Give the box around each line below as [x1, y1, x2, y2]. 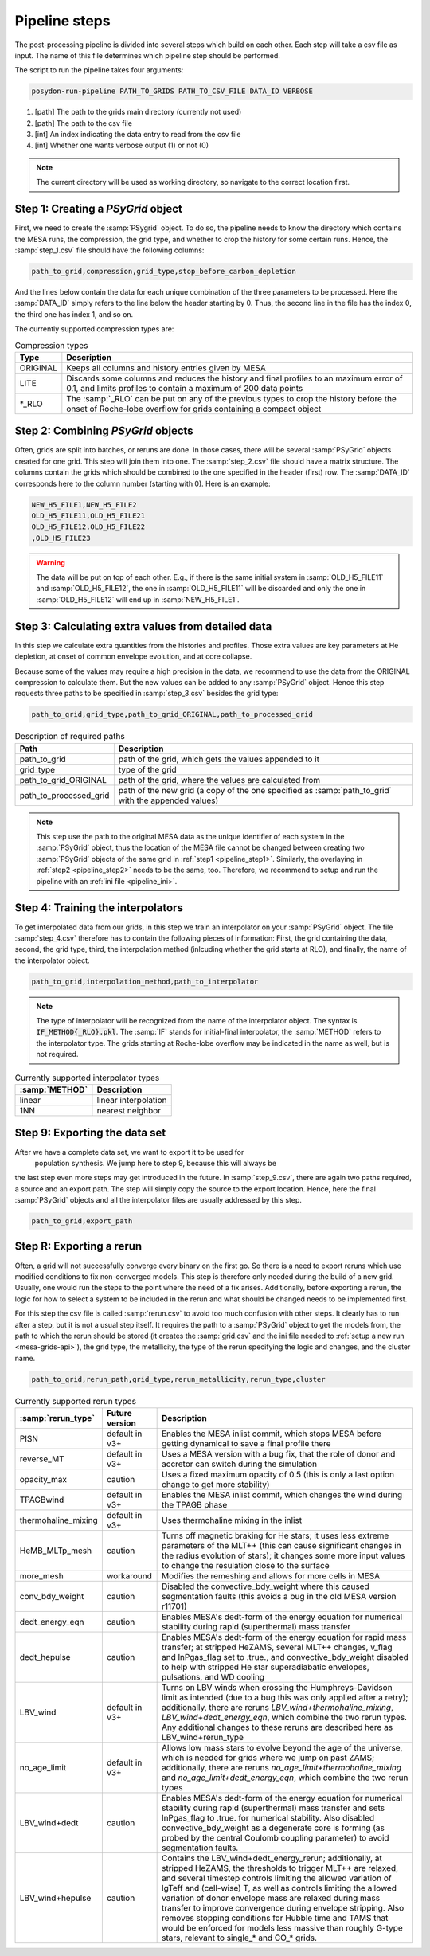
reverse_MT [19, 1453, 64, 1465]
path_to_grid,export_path [31, 1217, 133, 1226]
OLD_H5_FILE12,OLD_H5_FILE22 [31, 522, 146, 531]
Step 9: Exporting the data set [14, 1126, 166, 1140]
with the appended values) [118, 795, 219, 806]
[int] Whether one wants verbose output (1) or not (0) [34, 140, 209, 151]
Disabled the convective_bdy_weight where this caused [162, 1581, 369, 1592]
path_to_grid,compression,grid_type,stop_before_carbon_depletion [31, 267, 296, 276]
